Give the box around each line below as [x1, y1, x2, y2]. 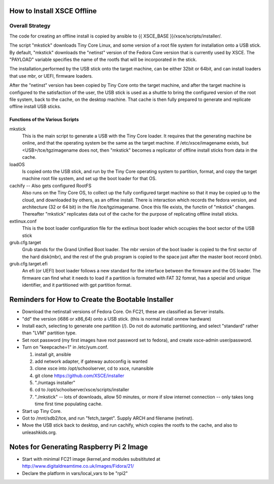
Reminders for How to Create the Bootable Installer [9, 295, 174, 304]
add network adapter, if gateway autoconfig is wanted [35, 358, 148, 364]
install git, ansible [35, 351, 71, 357]
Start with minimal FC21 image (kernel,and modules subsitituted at [22, 456, 161, 462]
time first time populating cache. [35, 401, 102, 407]
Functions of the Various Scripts [9, 117, 79, 123]
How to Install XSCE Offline [9, 7, 97, 15]
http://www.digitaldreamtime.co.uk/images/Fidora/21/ [22, 463, 134, 469]
